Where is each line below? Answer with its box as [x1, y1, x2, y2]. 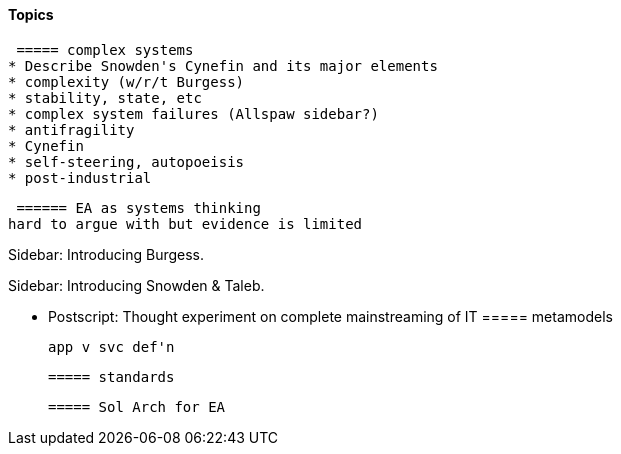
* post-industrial [8, 169, 152, 186]
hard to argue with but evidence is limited [8, 215, 363, 232]
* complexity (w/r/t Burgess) [8, 73, 245, 90]
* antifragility [8, 121, 135, 138]
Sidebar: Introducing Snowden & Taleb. [8, 276, 265, 294]
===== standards [48, 368, 175, 385]
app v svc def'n [48, 338, 175, 355]
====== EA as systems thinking [16, 199, 261, 216]
